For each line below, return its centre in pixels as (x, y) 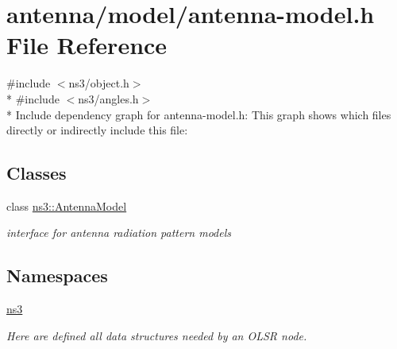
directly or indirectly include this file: (97, 130)
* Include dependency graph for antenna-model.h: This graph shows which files (199, 114)
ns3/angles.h (108, 98)
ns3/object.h (99, 83)
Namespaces (57, 275)
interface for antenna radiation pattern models (119, 233)
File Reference (87, 45)
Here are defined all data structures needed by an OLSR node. (157, 335)
